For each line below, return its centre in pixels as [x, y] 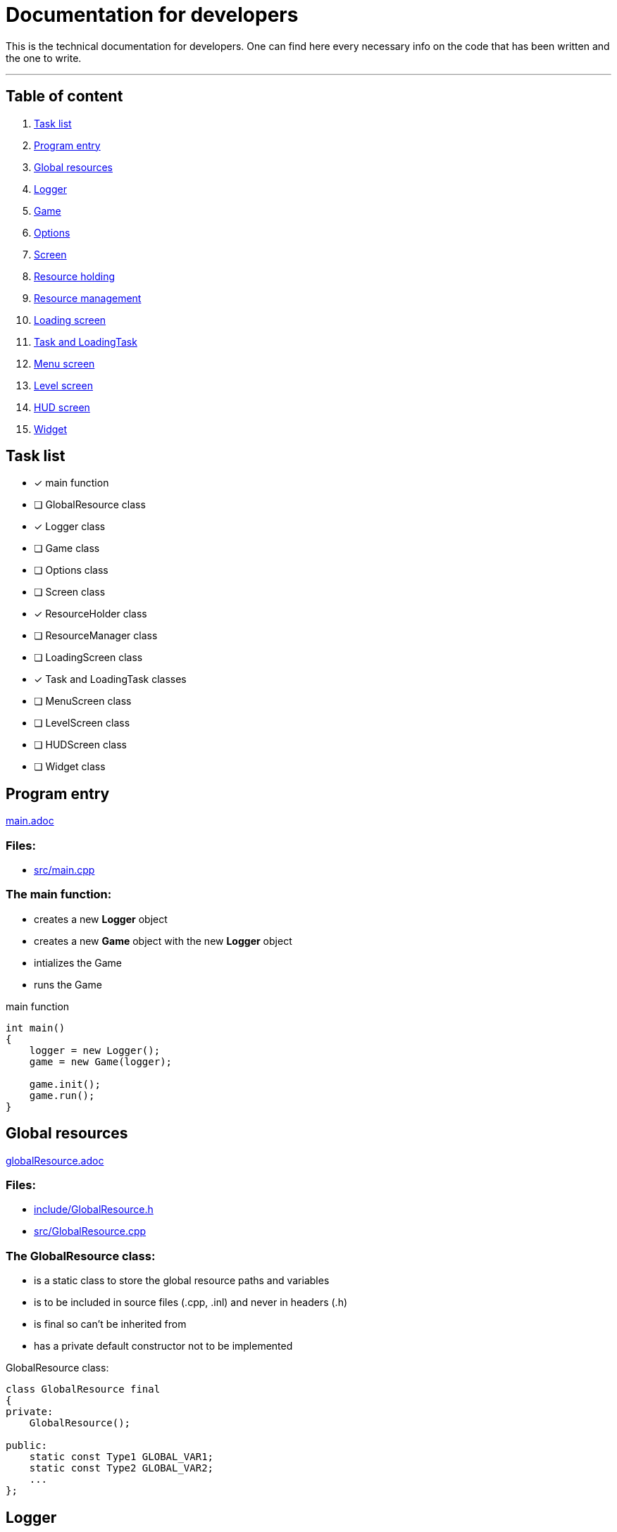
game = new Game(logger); [101, 1061]
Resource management [88, 298]
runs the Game [68, 984]
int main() [36, 1028]
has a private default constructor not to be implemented [163, 1346]
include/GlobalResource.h [94, 1210]
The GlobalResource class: [81, 1256]
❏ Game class [67, 548]
